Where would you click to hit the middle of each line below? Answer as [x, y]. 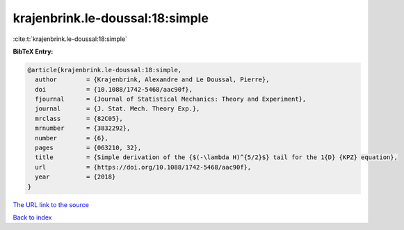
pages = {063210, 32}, [88, 148]
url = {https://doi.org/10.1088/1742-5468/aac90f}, [143, 167]
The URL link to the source [51, 204]
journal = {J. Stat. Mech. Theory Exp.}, [118, 109]
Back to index [32, 217]
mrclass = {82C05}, [79, 118]
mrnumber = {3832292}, [83, 128]
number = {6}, [72, 138]
